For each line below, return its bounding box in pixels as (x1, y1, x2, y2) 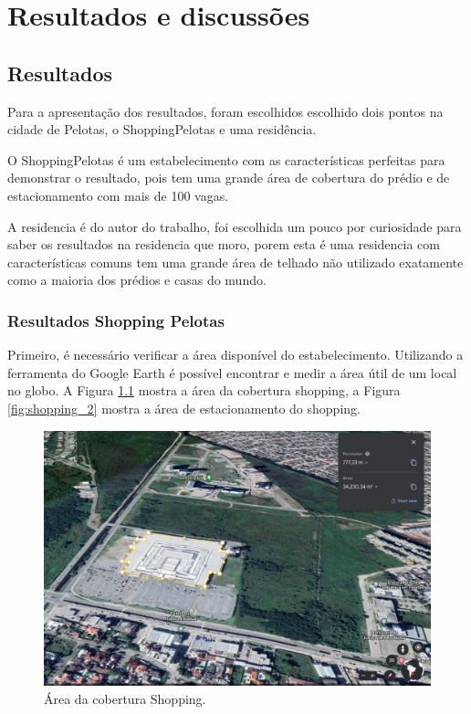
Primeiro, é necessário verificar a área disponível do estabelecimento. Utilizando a (7, 345, 464, 364)
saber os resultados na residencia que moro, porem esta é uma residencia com (7, 235, 440, 254)
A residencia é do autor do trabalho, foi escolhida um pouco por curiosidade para (7, 216, 462, 236)
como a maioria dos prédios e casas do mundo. (7, 270, 267, 289)
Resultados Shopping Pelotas (7, 309, 225, 331)
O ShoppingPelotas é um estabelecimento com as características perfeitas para (7, 150, 445, 169)
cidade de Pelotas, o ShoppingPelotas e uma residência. (7, 120, 317, 139)
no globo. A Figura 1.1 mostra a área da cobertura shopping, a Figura (7, 381, 401, 400)
